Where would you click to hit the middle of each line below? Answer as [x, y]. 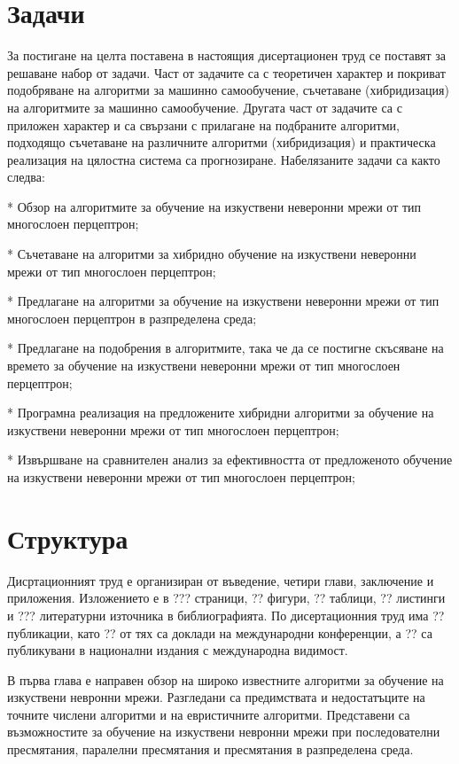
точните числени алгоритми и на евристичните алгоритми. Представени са [209, 714]
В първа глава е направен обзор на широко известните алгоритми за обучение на [226, 679]
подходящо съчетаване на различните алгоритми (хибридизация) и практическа [222, 142]
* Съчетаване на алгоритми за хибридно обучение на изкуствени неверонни [212, 254]
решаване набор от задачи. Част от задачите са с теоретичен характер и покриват [226, 72]
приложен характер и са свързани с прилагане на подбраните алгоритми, [203, 125]
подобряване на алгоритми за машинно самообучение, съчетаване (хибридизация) [228, 90]
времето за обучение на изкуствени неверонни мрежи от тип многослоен [204, 366]
